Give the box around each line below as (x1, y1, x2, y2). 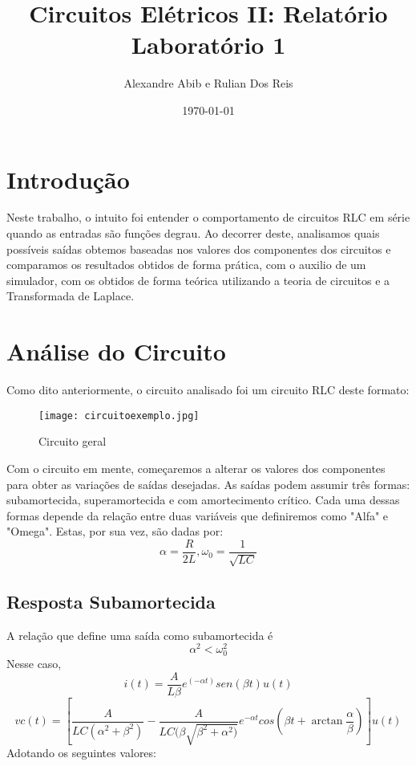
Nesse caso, (6, 655, 62, 672)
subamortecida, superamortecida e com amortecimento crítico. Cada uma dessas (6, 491, 400, 508)
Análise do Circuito (6, 335, 226, 368)
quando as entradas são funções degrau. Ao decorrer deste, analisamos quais (6, 225, 380, 242)
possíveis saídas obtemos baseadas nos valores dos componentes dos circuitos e (6, 240, 391, 257)
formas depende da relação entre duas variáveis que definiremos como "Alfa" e (6, 507, 389, 524)
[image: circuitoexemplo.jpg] (38, 409, 200, 422)
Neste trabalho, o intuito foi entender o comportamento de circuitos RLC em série (6, 209, 410, 226)
